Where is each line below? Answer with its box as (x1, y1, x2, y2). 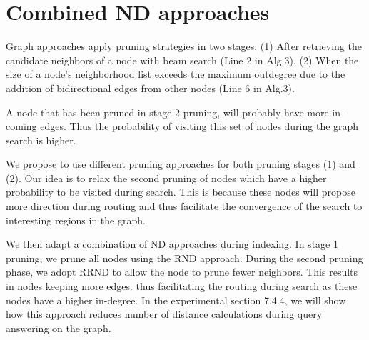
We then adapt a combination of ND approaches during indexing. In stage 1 (6, 236, 338, 251)
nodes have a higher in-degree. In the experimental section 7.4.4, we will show (6, 292, 346, 307)
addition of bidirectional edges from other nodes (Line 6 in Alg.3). (6, 80, 295, 95)
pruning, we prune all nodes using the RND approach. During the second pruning (6, 250, 363, 265)
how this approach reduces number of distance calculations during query (6, 306, 323, 321)
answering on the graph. (6, 320, 111, 335)
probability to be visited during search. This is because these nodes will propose (6, 184, 355, 199)
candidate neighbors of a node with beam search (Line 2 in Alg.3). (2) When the (6, 52, 359, 67)
